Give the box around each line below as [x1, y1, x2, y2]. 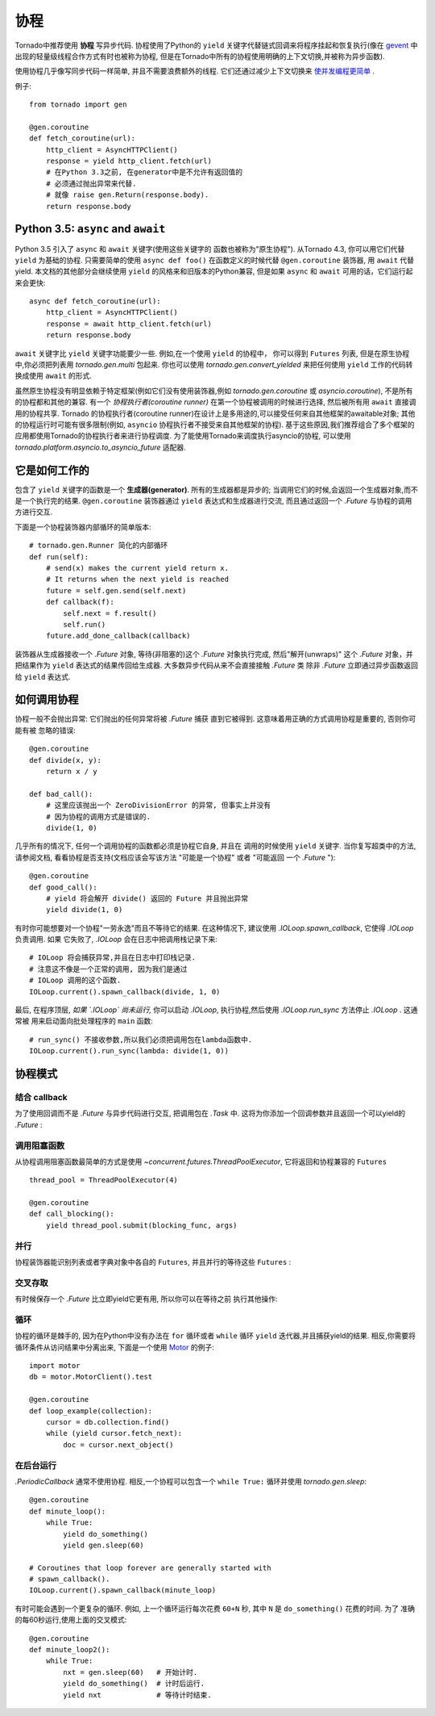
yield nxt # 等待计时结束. [63, 1690, 213, 1699]
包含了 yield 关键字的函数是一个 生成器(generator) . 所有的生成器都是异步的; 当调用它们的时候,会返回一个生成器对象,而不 [14, 484, 418, 494]
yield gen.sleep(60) [63, 1540, 144, 1550]
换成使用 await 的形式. [14, 371, 93, 381]
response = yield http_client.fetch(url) [45, 157, 213, 165]
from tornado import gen [29, 100, 127, 109]
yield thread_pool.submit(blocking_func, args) [45, 1220, 238, 1230]
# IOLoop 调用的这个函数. [29, 976, 122, 985]
